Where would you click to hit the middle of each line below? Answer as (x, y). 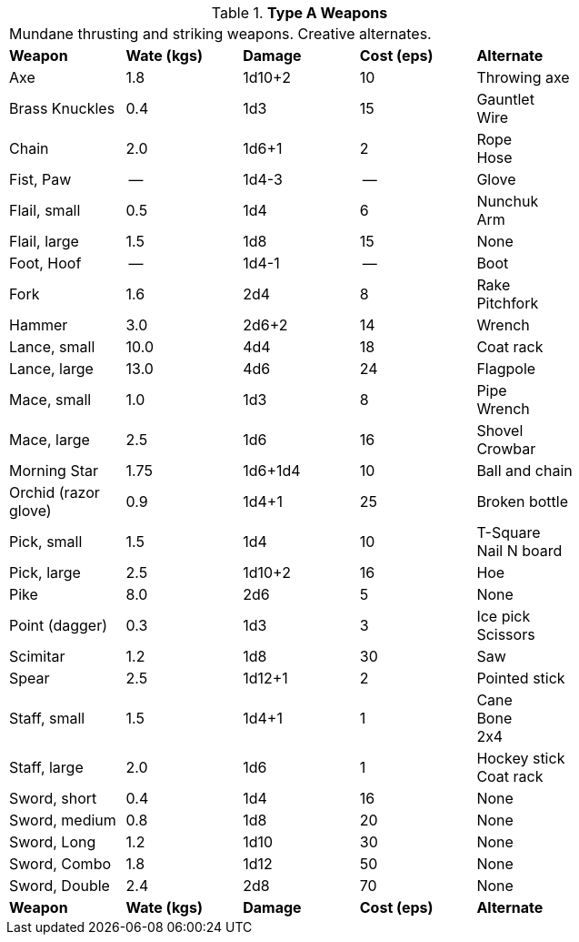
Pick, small (46, 542)
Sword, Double (60, 886)
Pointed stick (521, 678)
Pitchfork (508, 303)
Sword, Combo (60, 864)
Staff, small (47, 718)
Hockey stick (521, 758)
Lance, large (51, 369)
